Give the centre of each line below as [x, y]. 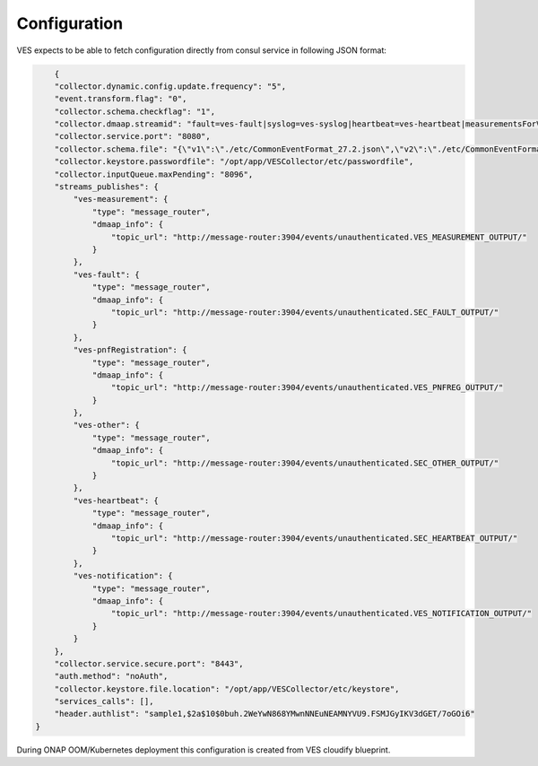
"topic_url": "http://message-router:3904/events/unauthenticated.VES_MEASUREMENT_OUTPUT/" [319, 237]
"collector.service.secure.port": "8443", [149, 663]
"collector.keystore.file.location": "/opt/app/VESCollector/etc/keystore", [227, 689]
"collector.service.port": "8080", [132, 136]
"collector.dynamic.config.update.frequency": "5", [170, 86]
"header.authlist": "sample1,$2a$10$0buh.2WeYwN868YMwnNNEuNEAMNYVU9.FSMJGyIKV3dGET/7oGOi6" [265, 714]
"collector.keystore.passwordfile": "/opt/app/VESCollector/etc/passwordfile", [234, 162]
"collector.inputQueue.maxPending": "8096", [154, 174]
